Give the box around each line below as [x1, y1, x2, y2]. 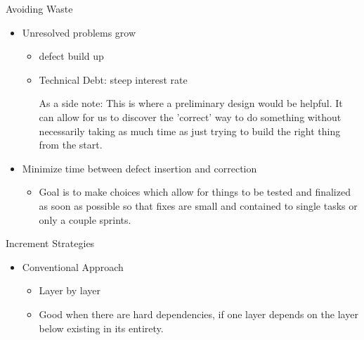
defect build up [39, 49, 104, 63]
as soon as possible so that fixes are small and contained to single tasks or [39, 198, 358, 213]
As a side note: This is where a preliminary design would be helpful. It [39, 96, 343, 111]
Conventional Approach [22, 259, 124, 274]
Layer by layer [39, 283, 100, 298]
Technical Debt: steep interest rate [39, 72, 188, 87]
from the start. [39, 137, 103, 152]
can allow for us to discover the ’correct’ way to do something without [39, 109, 342, 124]
